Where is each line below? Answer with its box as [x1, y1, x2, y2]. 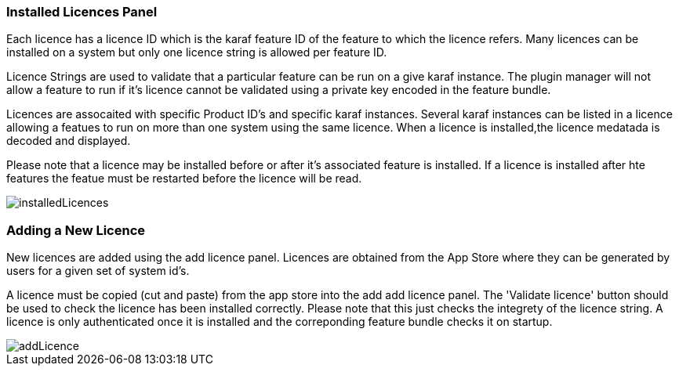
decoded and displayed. [6, 134, 131, 148]
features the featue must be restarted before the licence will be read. [6, 172, 362, 186]
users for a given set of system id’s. [6, 264, 190, 278]
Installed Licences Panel [6, 4, 158, 20]
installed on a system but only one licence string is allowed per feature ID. [6, 45, 387, 60]
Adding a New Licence [6, 222, 146, 238]
